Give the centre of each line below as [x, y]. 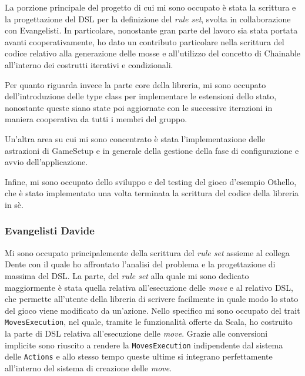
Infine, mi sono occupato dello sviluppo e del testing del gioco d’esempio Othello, [151, 181]
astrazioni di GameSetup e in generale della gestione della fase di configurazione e [152, 150]
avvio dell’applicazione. [46, 162]
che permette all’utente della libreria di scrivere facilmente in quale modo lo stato [152, 299]
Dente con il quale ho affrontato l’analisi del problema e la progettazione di [140, 264]
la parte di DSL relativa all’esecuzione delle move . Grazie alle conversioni [136, 333]
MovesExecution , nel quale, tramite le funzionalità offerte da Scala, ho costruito [149, 322]
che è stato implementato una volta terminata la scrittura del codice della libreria [152, 193]
